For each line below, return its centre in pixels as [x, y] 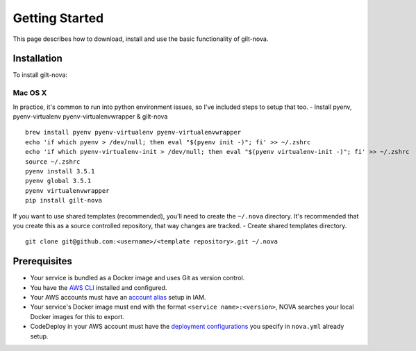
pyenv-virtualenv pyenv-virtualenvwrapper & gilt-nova [90, 116]
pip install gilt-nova [64, 200]
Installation [38, 59]
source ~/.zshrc [53, 162]
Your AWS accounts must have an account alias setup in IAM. [118, 297]
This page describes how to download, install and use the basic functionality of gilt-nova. [141, 39]
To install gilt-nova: [40, 75]
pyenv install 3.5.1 [60, 171]
